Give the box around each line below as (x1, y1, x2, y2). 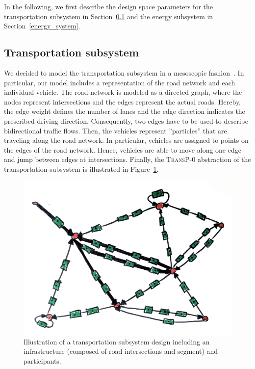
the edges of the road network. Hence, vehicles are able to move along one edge (4, 144, 241, 155)
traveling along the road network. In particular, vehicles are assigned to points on (4, 135, 249, 145)
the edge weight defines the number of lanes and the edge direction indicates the (4, 106, 245, 116)
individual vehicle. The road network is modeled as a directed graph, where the (4, 87, 242, 97)
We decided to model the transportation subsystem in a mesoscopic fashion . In (4, 67, 244, 78)
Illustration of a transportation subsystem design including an (24, 336, 210, 346)
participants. (24, 355, 61, 366)
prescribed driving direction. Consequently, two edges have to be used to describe (4, 115, 248, 126)
